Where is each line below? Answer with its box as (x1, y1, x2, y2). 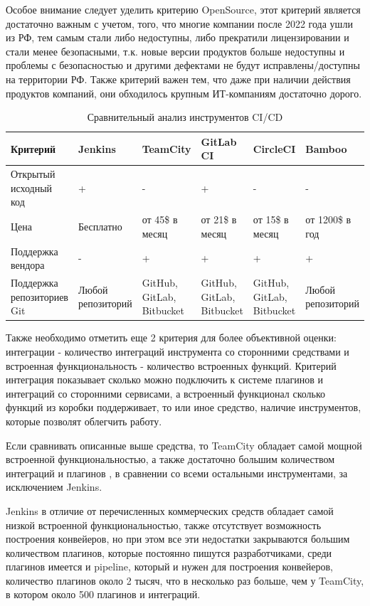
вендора (11, 257, 45, 272)
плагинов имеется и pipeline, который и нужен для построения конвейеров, (6, 559, 333, 574)
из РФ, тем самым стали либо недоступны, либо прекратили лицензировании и (6, 30, 349, 45)
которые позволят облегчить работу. (6, 413, 162, 428)
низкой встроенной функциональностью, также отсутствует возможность (6, 517, 322, 532)
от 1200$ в (305, 212, 351, 227)
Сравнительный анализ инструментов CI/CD (87, 110, 283, 124)
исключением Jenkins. (6, 479, 102, 494)
